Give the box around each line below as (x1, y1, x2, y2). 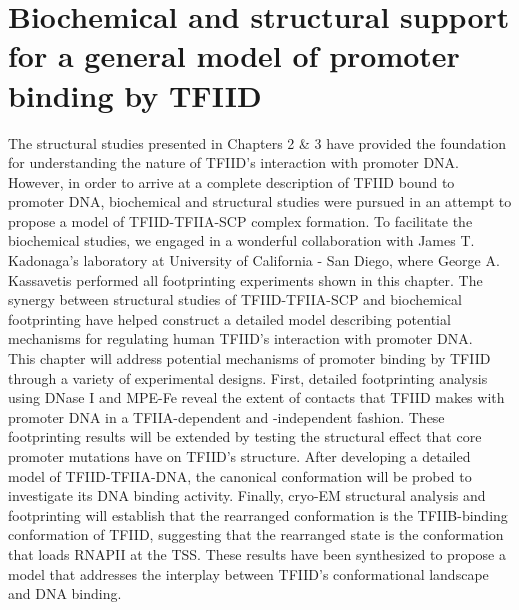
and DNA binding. (8, 583, 122, 604)
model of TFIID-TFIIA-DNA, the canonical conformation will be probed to (8, 465, 472, 486)
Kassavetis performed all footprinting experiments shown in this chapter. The (8, 269, 483, 290)
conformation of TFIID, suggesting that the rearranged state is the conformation (8, 524, 504, 545)
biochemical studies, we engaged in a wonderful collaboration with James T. (8, 230, 475, 251)
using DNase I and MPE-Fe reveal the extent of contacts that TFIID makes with (8, 387, 505, 408)
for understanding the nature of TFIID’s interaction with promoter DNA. (8, 152, 459, 173)
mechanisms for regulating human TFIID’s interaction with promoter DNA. (8, 328, 473, 349)
